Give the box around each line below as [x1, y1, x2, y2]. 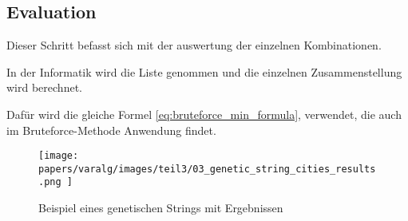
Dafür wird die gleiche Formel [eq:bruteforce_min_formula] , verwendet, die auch [6, 105, 402, 122]
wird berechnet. [6, 79, 82, 96]
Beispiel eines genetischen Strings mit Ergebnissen [38, 199, 283, 216]
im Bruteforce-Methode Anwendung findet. [6, 121, 216, 138]
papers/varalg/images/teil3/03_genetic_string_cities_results [38, 163, 376, 175]
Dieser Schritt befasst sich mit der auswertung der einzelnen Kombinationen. [6, 37, 382, 53]
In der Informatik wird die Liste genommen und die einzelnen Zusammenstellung [6, 63, 402, 80]
